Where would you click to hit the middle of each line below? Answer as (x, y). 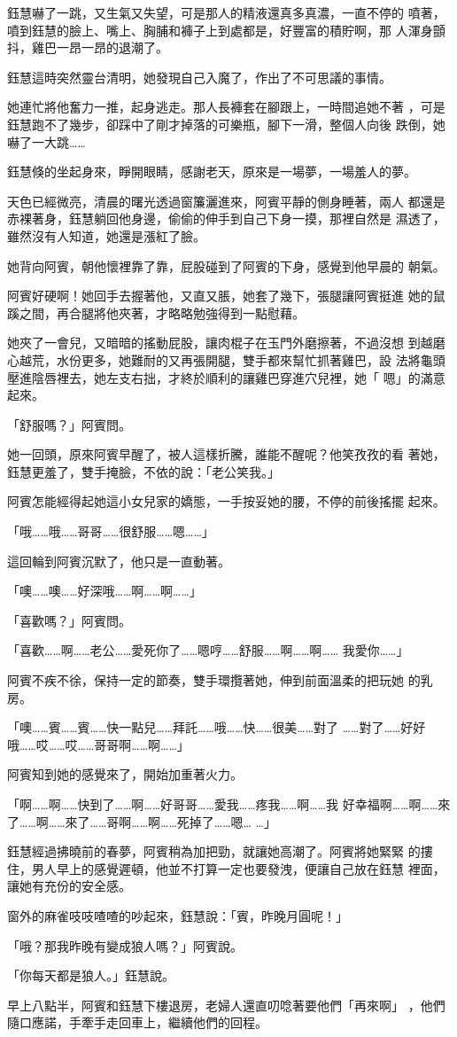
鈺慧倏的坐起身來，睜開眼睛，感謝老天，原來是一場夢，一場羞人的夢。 (212, 172)
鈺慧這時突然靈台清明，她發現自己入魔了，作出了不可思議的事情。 (199, 77)
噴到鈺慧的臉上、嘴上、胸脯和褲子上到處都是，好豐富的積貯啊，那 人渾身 (220, 30)
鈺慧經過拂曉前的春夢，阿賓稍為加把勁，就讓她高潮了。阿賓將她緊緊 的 (214, 851)
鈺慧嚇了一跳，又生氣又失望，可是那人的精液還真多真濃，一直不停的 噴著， (226, 12)
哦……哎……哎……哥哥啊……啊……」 (98, 744)
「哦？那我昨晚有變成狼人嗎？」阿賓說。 (125, 945)
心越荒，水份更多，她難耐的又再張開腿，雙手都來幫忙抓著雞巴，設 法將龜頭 (226, 359)
